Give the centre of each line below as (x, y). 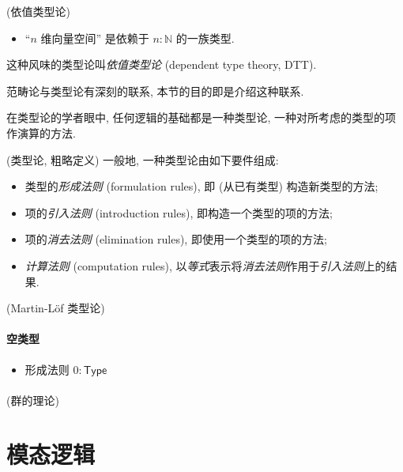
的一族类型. (205, 38)
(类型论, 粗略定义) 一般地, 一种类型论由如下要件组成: (143, 159)
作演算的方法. (41, 132)
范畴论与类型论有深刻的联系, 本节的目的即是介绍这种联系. (155, 91)
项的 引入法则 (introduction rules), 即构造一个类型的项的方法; (179, 212)
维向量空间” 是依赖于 (95, 38)
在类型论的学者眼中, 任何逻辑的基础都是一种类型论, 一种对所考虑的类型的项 (201, 117)
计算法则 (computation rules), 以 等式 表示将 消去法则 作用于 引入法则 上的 (205, 265)
